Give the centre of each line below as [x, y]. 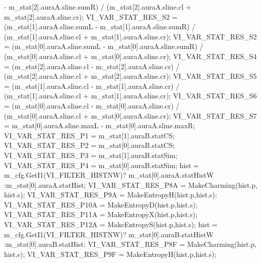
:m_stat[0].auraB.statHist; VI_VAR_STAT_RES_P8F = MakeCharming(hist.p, [130, 244]
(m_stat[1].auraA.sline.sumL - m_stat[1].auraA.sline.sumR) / [100, 27]
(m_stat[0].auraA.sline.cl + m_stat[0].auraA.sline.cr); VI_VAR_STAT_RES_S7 [130, 115]
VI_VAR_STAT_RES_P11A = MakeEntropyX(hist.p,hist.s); [101, 214]
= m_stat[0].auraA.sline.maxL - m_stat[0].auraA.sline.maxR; [100, 125]
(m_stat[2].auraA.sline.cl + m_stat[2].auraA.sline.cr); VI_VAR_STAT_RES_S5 [130, 76]
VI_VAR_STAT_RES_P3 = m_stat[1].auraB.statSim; [91, 155]
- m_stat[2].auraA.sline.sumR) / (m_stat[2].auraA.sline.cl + [98, 7]
